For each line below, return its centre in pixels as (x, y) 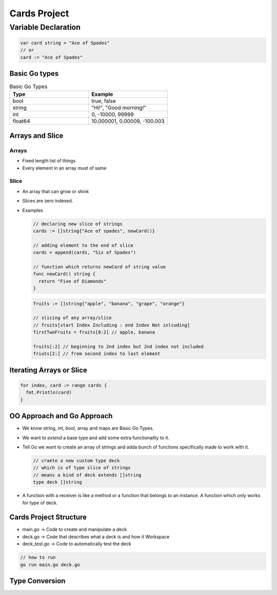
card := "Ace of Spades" (52, 57)
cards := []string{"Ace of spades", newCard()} (94, 231)
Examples (33, 210)
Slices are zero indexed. (48, 201)
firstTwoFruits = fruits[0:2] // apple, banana (94, 332)
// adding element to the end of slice (83, 245)
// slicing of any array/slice (73, 318)
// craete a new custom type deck (76, 460)
